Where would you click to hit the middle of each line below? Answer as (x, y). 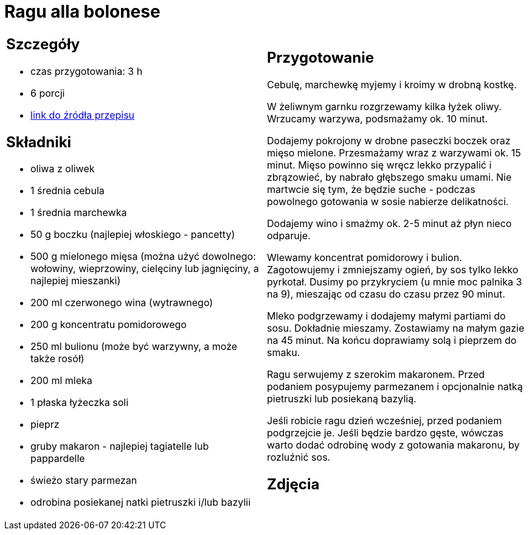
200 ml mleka (61, 381)
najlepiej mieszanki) (76, 281)
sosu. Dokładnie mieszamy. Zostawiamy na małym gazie (396, 328)
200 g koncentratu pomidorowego (109, 325)
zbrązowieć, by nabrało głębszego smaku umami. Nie (389, 177)
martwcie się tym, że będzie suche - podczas (371, 189)
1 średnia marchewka (79, 213)
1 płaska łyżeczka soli (80, 403)
